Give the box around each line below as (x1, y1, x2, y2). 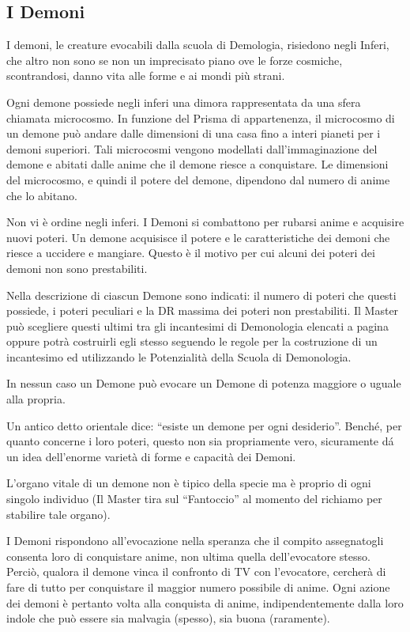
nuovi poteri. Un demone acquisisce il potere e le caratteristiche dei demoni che (6, 229, 390, 245)
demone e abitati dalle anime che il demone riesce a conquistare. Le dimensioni (6, 156, 389, 172)
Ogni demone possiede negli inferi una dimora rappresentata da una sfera (6, 93, 361, 110)
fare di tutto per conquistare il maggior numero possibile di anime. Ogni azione (6, 579, 390, 596)
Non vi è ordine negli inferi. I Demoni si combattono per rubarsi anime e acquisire (6, 214, 404, 230)
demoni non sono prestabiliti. (6, 259, 148, 276)
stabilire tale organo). (6, 505, 111, 522)
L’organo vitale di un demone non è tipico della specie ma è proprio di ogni (6, 475, 371, 491)
